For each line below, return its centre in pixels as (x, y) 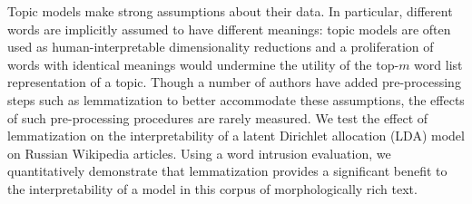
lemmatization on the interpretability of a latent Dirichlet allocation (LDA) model (236, 136)
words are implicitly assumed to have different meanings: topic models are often (229, 29)
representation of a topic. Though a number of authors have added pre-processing (234, 82)
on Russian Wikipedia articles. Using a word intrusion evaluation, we (199, 153)
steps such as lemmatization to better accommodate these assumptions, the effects (236, 99)
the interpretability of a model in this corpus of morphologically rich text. (212, 188)
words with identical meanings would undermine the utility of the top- (203, 64)
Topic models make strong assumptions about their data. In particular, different (230, 11)
